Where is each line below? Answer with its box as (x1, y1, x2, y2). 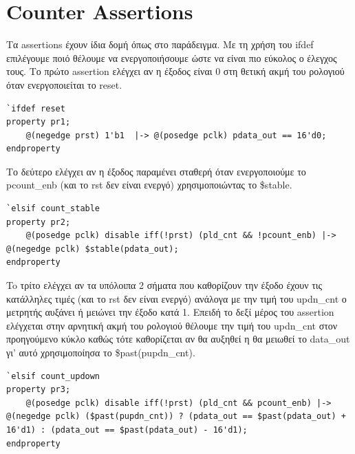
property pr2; (6, 217, 71, 227)
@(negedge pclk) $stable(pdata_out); (6, 244, 179, 254)
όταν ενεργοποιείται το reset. (6, 77, 122, 91)
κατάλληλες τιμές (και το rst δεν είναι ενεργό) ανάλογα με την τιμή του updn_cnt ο (6, 291, 347, 305)
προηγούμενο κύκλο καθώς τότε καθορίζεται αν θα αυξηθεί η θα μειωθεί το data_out (6, 332, 350, 346)
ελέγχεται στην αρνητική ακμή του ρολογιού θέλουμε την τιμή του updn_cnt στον (6, 318, 338, 332)
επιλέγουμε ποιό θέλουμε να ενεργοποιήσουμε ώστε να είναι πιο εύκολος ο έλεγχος (6, 50, 337, 65)
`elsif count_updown (6, 371, 100, 381)
